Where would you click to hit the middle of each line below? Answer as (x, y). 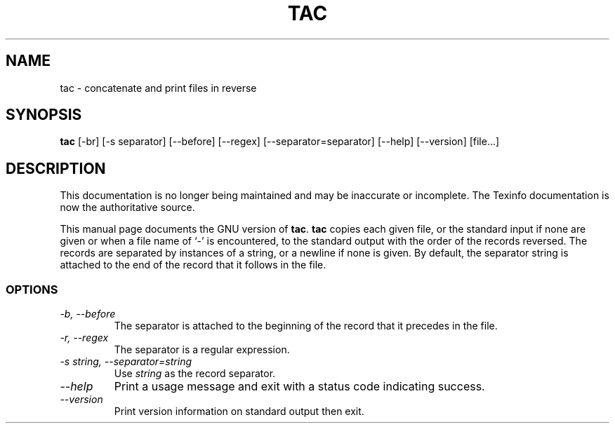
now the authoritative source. (127, 207)
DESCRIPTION (56, 168)
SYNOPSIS (44, 115)
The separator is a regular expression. (202, 350)
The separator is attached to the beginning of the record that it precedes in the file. (306, 326)
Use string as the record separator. (195, 374)
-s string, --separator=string (126, 362)
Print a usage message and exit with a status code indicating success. (299, 387)
